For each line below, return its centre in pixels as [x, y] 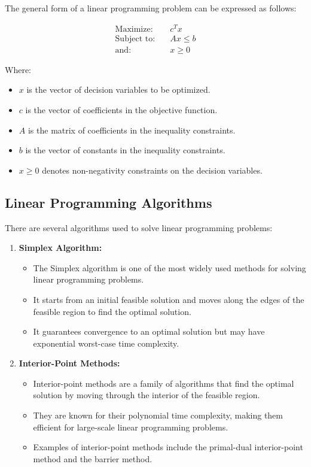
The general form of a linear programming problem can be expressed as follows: [151, 8]
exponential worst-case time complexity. [106, 343]
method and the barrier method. [93, 458]
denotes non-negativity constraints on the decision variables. [152, 170]
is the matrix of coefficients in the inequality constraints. [132, 130]
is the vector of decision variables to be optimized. [118, 90]
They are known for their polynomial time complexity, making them [158, 415]
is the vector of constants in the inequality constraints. [125, 150]
